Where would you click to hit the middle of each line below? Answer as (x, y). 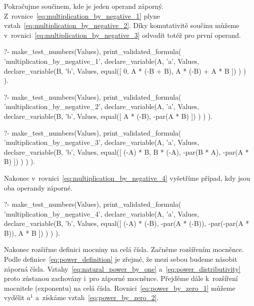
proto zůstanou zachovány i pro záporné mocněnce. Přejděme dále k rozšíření (121, 278)
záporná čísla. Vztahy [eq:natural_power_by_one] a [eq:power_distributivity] (122, 268)
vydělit (14, 297)
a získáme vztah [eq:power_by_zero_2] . (97, 297)
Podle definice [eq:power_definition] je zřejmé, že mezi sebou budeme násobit (121, 259)
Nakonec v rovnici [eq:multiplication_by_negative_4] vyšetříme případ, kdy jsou (127, 178)
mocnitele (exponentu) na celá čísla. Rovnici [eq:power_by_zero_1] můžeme (120, 288)
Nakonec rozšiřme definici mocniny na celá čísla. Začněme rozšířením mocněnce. (124, 249)
